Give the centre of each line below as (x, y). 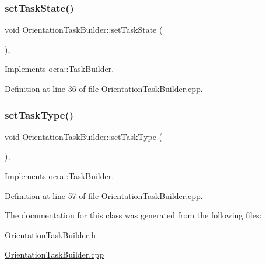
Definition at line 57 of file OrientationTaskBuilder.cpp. (104, 195)
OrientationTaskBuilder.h (50, 234)
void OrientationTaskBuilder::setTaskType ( (84, 136)
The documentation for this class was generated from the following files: (133, 215)
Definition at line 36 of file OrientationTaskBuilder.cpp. (104, 88)
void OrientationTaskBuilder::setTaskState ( (84, 30)
